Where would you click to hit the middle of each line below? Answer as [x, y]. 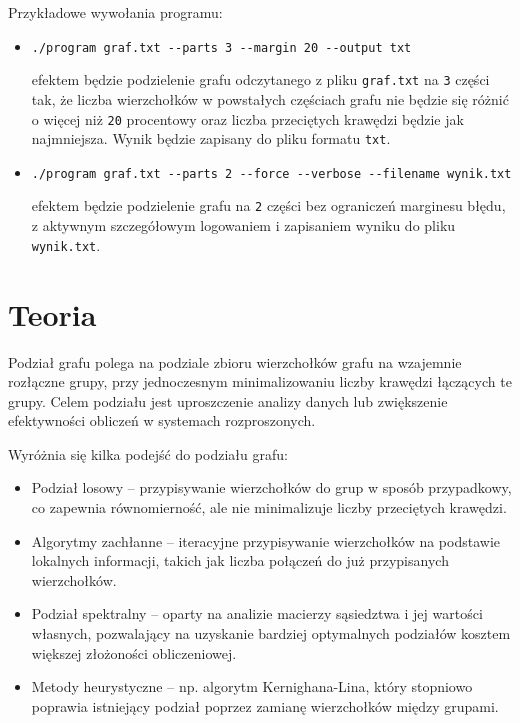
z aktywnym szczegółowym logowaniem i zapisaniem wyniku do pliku [243, 225]
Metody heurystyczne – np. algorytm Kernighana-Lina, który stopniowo [252, 686]
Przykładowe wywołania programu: [115, 12]
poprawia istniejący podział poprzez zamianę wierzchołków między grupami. [265, 705]
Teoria [52, 313]
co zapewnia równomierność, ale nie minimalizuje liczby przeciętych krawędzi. [269, 507]
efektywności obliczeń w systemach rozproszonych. [162, 420]
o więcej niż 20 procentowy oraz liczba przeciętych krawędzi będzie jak [247, 118]
